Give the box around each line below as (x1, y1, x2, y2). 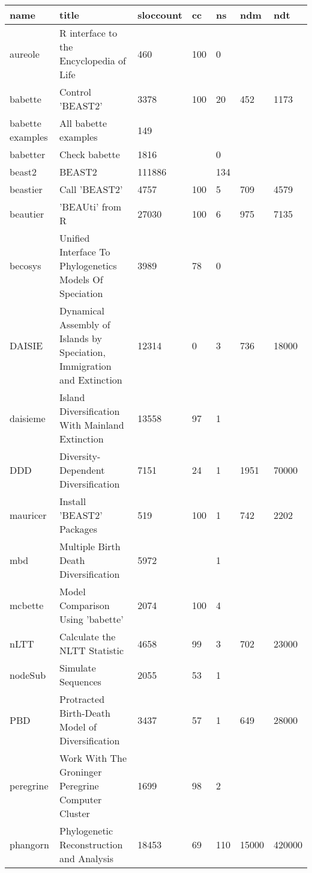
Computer (59, 792, 102, 806)
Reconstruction (59, 838, 123, 851)
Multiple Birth (59, 539, 121, 553)
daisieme (10, 411, 46, 425)
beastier (10, 182, 43, 196)
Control (59, 85, 91, 99)
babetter (10, 147, 46, 161)
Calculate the (59, 629, 116, 643)
